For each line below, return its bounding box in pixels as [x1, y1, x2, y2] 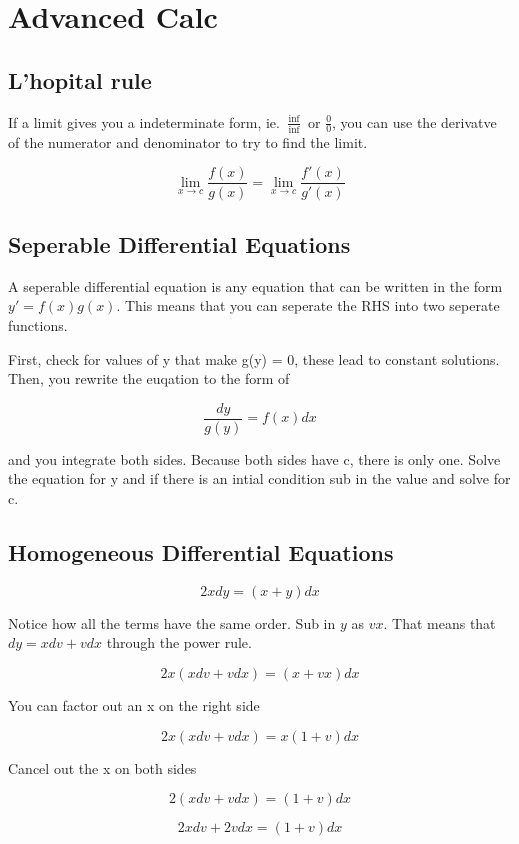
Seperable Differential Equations [8, 228, 351, 259]
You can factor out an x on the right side [8, 694, 260, 715]
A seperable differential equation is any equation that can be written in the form [8, 275, 503, 296]
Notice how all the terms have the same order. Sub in [8, 612, 336, 633]
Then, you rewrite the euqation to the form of [8, 368, 290, 389]
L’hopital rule [8, 64, 152, 95]
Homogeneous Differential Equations [8, 536, 394, 567]
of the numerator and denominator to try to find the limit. [8, 131, 368, 152]
